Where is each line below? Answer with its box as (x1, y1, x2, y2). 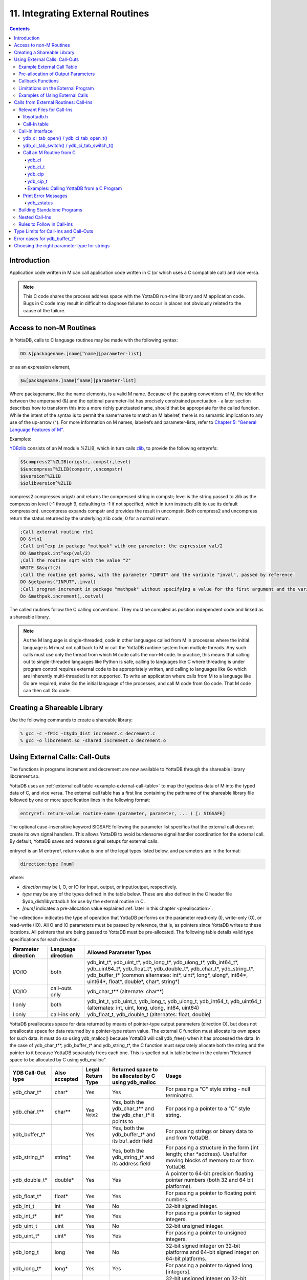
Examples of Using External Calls (18, 92, 89, 98)
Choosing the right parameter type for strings (14, 243, 110, 249)
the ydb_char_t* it (112, 1112, 155, 1119)
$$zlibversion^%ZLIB (20, 480, 72, 486)
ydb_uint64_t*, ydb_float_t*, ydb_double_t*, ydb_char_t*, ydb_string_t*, (87, 965, 254, 972)
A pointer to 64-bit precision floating (165, 1170, 254, 1177)
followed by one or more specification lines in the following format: (9, 797, 150, 803)
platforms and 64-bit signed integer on (165, 1249, 259, 1256)
